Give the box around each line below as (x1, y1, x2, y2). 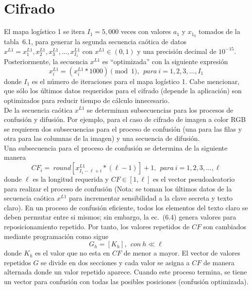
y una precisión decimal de (137, 46, 217, 56)
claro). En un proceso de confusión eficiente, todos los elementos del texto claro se (4, 202, 248, 212)
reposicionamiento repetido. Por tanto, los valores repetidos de (4, 222, 190, 232)
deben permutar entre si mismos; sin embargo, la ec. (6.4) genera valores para (4, 212, 236, 222)
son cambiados (203, 222, 246, 232)
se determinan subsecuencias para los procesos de (87, 104, 234, 115)
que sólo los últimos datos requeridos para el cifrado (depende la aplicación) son (4, 85, 242, 96)
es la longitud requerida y (33, 174, 109, 184)
